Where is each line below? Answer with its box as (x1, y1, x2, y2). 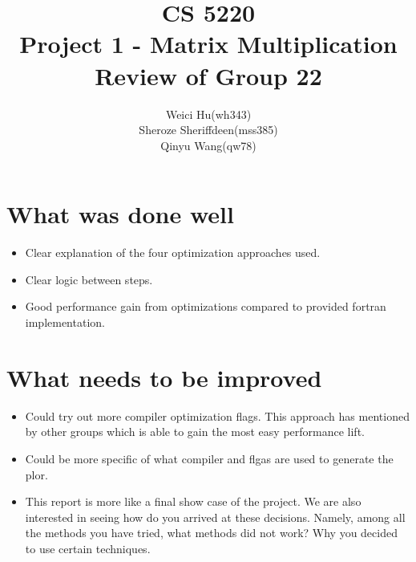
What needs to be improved (6, 360, 322, 393)
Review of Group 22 (95, 59, 322, 92)
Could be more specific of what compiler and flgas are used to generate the (25, 450, 394, 466)
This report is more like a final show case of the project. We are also (25, 493, 361, 510)
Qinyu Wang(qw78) (160, 136, 256, 153)
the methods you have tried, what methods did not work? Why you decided (25, 524, 398, 541)
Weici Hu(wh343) (165, 105, 252, 122)
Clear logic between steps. (25, 271, 153, 287)
